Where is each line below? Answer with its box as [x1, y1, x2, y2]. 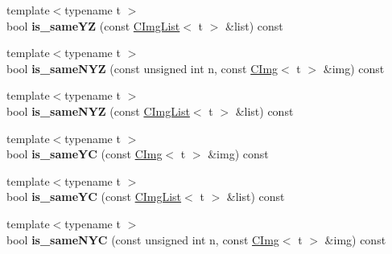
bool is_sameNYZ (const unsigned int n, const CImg [6, 59, 279, 76]
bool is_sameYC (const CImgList [6, 188, 182, 205]
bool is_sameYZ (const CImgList [6, 17, 180, 34]
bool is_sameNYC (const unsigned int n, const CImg [6, 231, 279, 248]
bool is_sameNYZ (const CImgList [6, 102, 190, 119]
